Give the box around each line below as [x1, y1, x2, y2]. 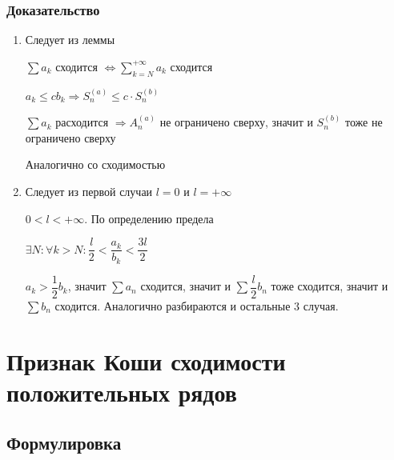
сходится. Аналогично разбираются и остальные [54, 297, 291, 314]
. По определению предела [84, 210, 214, 226]
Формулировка [6, 430, 122, 455]
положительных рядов [6, 375, 237, 408]
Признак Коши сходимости [6, 344, 286, 377]
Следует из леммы [25, 31, 115, 48]
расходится [55, 114, 109, 130]
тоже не [344, 114, 383, 130]
